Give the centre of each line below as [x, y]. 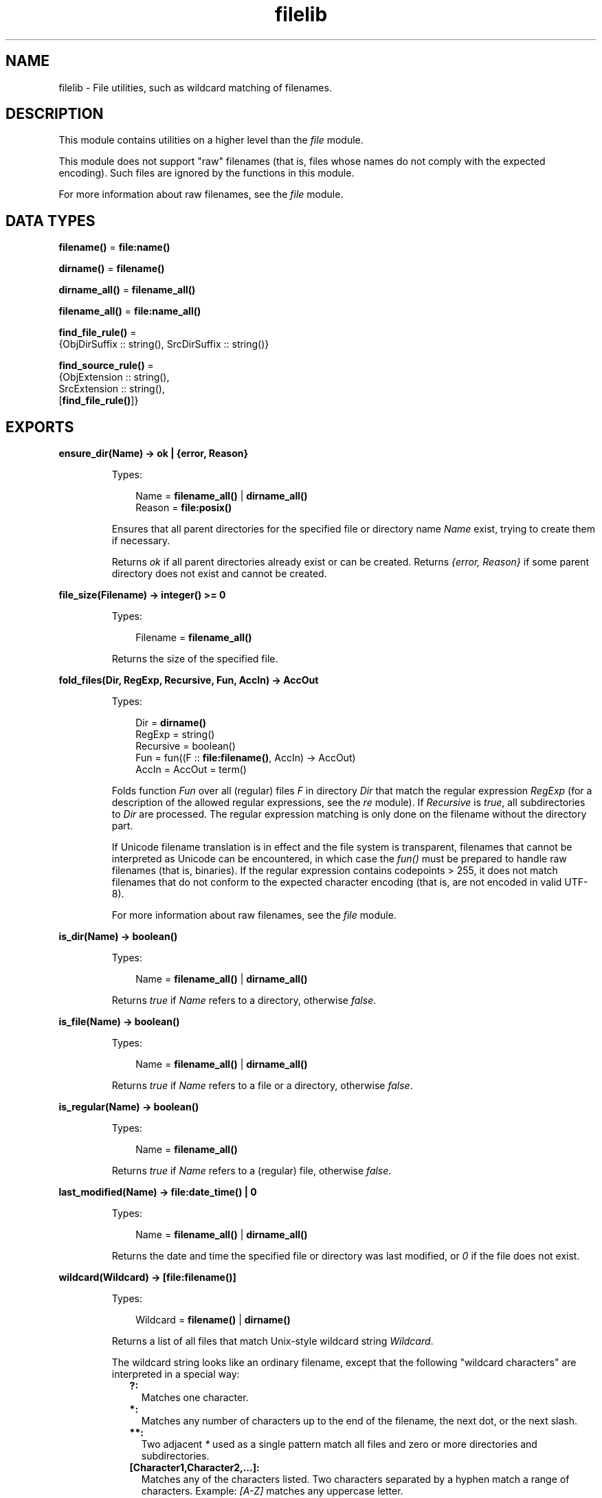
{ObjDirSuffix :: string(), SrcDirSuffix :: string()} [164, 344]
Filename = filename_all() [194, 638]
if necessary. [141, 541]
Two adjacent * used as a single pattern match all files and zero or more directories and [339, 1444]
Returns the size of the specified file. [195, 659]
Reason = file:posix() [184, 508]
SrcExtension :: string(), [112, 389]
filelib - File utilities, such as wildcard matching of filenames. [195, 87]
